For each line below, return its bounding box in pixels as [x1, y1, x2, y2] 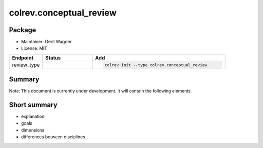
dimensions [21, 127, 45, 133]
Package [9, 26, 37, 34]
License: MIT [21, 45, 47, 51]
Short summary [9, 100, 58, 109]
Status [45, 54, 61, 61]
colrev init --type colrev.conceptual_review [104, 62, 207, 68]
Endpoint [12, 54, 34, 61]
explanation [21, 113, 45, 119]
